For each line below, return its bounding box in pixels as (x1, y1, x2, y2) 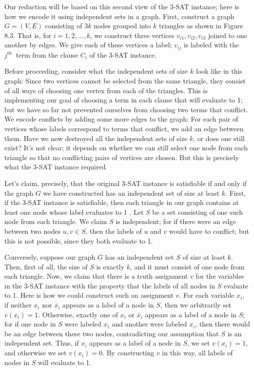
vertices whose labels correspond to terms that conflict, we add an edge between (4, 123, 244, 133)
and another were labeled (112, 319, 187, 329)
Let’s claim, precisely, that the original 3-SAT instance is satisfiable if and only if (4, 178, 247, 188)
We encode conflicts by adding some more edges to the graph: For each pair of (4, 114, 238, 124)
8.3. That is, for (4, 30, 52, 40)
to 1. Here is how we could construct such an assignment (4, 290, 174, 300)
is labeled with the (183, 40, 239, 50)
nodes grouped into (94, 20, 151, 31)
